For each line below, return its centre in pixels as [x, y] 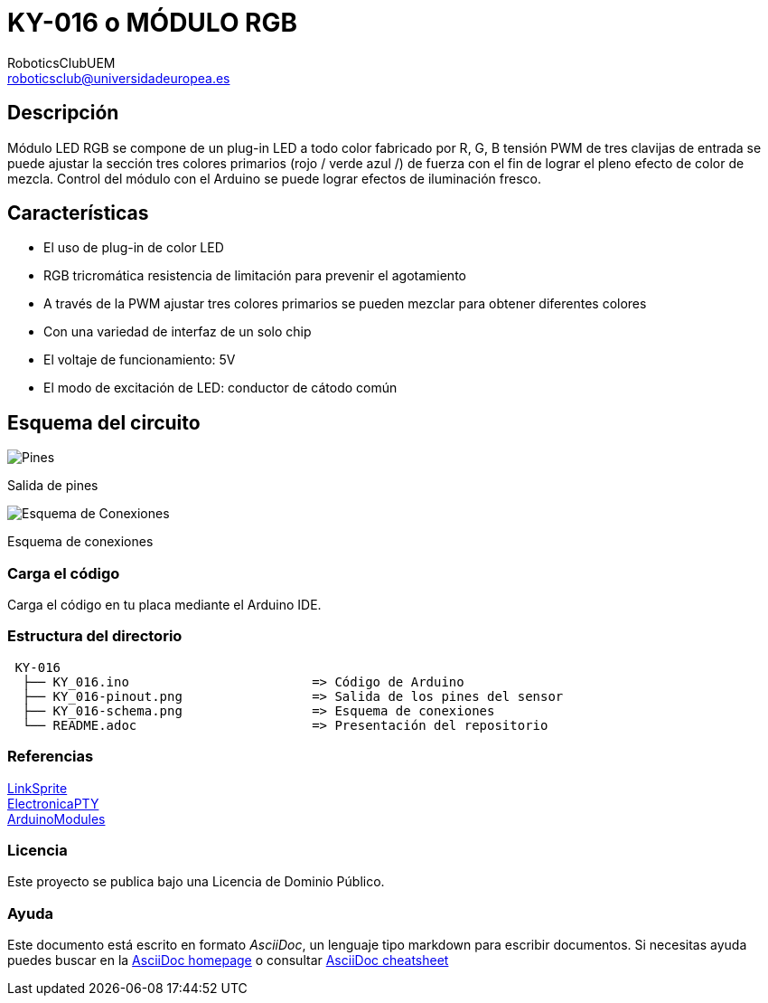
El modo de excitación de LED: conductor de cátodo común [220, 388]
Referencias [51, 757]
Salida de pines [53, 486]
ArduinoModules [56, 818]
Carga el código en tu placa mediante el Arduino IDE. [164, 605]
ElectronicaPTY [53, 803]
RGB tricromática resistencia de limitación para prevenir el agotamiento [255, 276]
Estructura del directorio [95, 636]
